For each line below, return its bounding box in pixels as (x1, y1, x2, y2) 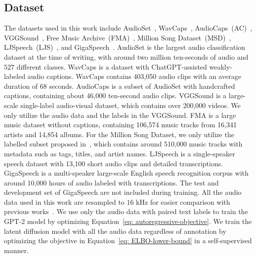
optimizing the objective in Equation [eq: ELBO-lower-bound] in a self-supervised (4, 235, 252, 246)
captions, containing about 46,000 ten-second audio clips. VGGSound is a (4, 90, 227, 101)
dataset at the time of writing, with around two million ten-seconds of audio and (4, 51, 249, 62)
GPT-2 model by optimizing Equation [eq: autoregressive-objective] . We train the (4, 216, 252, 226)
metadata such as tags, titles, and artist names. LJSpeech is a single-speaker (4, 148, 235, 158)
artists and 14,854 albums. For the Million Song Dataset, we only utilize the (4, 129, 234, 139)
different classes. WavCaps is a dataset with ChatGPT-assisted (16, 61, 207, 72)
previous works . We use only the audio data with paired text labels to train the (4, 206, 248, 217)
